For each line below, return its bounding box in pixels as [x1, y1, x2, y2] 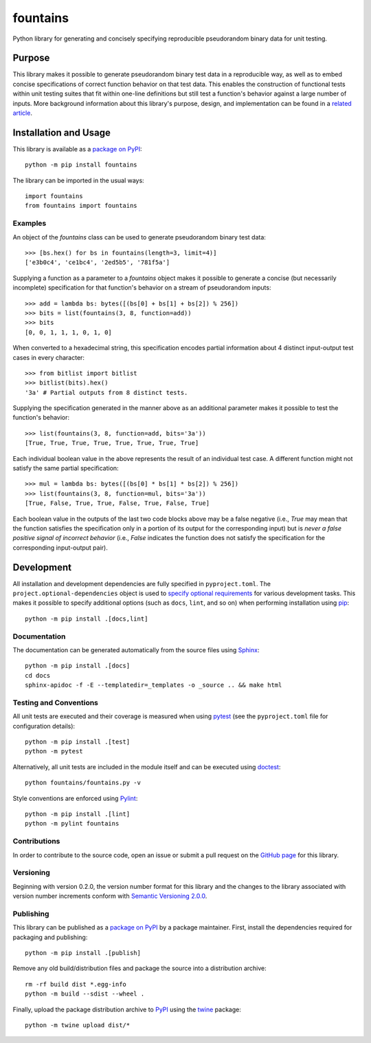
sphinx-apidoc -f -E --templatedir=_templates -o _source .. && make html [25, 681, 282, 689]
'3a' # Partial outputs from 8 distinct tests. [25, 389, 188, 396]
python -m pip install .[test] [25, 738, 131, 746]
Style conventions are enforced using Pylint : [12, 794, 138, 802]
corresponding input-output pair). [12, 544, 108, 552]
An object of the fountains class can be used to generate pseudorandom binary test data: [12, 233, 266, 241]
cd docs [25, 671, 51, 679]
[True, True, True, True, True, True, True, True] [25, 439, 199, 447]
